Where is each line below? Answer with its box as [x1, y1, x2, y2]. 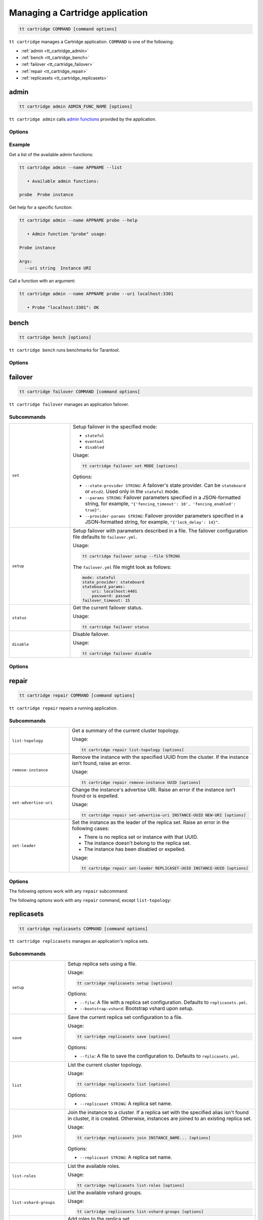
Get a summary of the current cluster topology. [72, 727, 180, 734]
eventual [85, 439, 105, 444]
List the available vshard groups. [67, 1189, 142, 1196]
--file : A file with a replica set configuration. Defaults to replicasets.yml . [79, 999, 248, 1006]
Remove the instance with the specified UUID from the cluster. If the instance [72, 754, 249, 761]
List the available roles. [67, 1162, 120, 1169]
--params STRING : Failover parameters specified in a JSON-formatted [85, 494, 241, 501]
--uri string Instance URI [24, 265, 92, 271]
